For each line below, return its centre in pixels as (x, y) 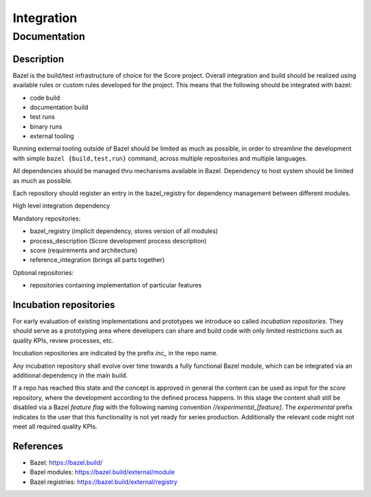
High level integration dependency (61, 206)
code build (45, 98)
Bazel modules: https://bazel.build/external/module (102, 472)
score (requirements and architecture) (83, 250)
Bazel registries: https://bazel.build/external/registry (104, 482)
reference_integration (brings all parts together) (97, 260)
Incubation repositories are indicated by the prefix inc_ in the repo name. (115, 353)
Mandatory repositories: (47, 218)
